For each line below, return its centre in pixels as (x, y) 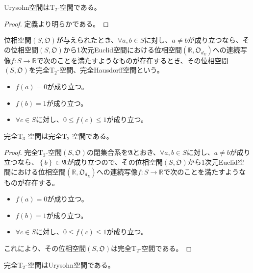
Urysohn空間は (27, 7)
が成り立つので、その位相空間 (115, 161)
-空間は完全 (44, 136)
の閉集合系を (107, 152)
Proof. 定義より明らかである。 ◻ (56, 23)
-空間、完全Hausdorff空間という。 (110, 70)
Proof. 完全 (21, 152)
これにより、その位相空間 (45, 248)
